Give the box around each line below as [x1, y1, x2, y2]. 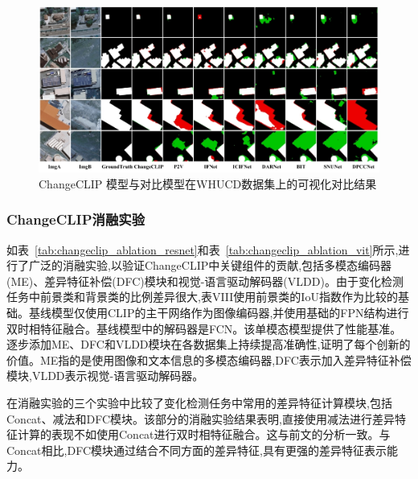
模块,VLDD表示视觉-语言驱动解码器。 [6, 367, 204, 384]
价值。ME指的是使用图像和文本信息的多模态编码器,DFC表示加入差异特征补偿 [6, 351, 412, 368]
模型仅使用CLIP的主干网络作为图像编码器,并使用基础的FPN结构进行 [51, 304, 409, 321]
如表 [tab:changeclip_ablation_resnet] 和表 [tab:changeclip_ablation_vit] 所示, [6, 241, 399, 258]
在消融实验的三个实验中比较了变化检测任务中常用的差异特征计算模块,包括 [6, 394, 392, 411]
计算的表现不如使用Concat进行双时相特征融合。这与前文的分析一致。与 [17, 426, 391, 443]
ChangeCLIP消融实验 [6, 209, 145, 229]
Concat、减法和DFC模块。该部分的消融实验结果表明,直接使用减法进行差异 [6, 410, 395, 427]
